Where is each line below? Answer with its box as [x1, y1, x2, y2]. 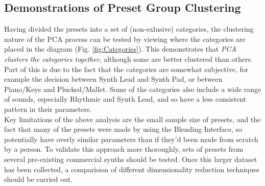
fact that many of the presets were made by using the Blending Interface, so [4, 124, 243, 134]
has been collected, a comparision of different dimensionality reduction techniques [4, 164, 259, 174]
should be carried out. [4, 174, 73, 184]
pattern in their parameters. [4, 103, 92, 114]
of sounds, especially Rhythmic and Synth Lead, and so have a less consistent [4, 94, 247, 104]
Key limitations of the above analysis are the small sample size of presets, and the [4, 113, 261, 124]
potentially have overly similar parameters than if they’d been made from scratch [4, 133, 258, 144]
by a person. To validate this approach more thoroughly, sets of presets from [4, 144, 244, 154]
